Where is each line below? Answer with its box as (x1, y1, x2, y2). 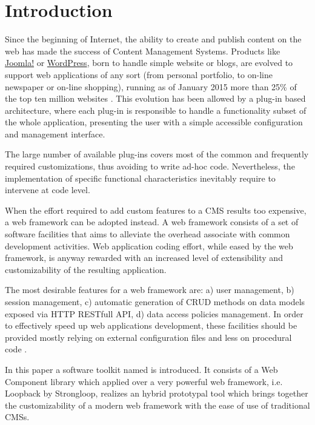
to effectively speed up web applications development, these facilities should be (5, 319, 297, 332)
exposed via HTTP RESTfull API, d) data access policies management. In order (5, 307, 303, 320)
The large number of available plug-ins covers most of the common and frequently (5, 148, 309, 160)
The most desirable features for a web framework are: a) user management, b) (5, 283, 294, 296)
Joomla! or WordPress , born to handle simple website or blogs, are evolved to (5, 56, 293, 69)
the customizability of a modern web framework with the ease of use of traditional (5, 398, 310, 411)
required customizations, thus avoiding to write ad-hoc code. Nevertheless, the (5, 160, 295, 173)
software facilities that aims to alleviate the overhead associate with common (5, 228, 290, 240)
